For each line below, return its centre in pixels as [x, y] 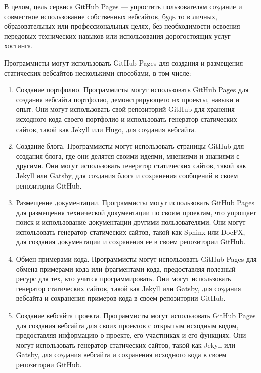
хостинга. [18, 46]
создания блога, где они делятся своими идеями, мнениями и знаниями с [128, 156]
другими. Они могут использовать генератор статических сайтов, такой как [131, 166]
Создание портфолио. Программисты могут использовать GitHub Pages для [132, 89]
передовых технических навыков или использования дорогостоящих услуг [117, 36]
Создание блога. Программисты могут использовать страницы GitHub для [130, 146]
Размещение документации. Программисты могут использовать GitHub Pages [135, 202]
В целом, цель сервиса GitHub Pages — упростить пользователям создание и [123, 6]
